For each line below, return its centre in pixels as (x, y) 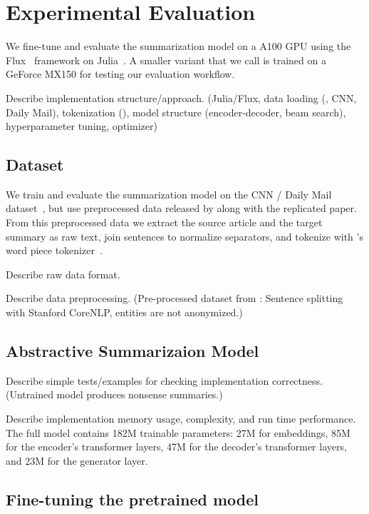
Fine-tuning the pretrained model (132, 499)
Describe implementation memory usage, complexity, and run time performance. (181, 419)
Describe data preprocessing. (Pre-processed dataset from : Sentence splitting (175, 298)
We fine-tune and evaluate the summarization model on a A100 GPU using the (178, 46)
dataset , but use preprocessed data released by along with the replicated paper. (181, 208)
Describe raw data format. (63, 274)
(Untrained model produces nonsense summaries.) (114, 394)
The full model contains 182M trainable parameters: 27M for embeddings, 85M (178, 432)
